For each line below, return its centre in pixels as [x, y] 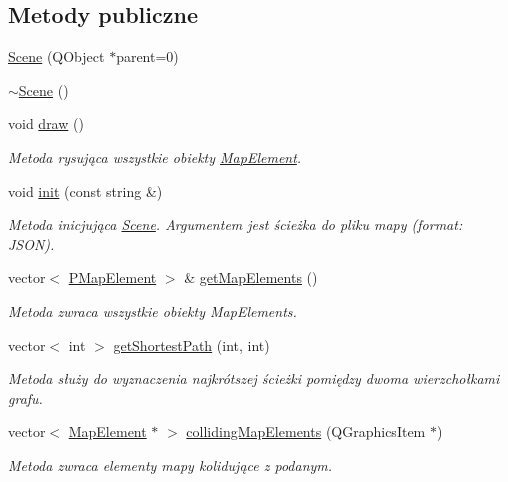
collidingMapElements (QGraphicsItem [306, 431]
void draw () [46, 123]
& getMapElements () [251, 277]
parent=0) [147, 56]
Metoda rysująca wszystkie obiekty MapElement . [155, 156]
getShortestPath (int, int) [191, 344]
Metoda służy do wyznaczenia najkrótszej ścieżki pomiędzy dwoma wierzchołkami [254, 378]
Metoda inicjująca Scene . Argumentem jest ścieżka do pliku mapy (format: [235, 224]
